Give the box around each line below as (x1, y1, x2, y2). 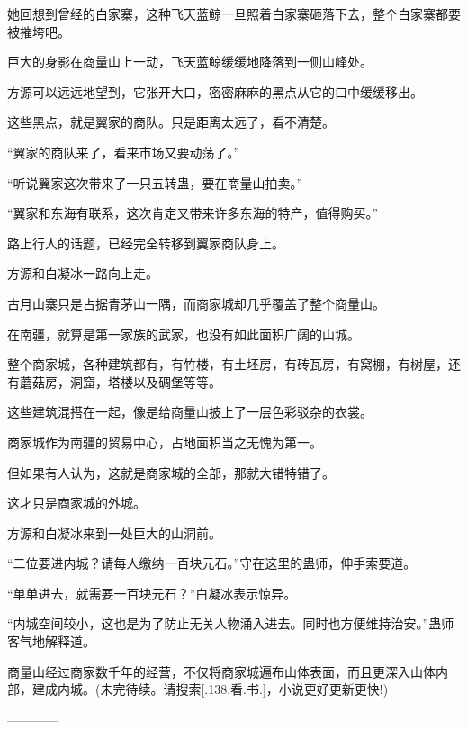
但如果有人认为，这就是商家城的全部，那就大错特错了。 (7, 463, 335, 481)
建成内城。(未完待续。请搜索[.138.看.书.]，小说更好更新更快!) (31, 679, 389, 698)
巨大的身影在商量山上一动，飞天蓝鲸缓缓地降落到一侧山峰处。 (7, 52, 373, 71)
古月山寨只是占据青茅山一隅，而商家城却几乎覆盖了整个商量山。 (7, 293, 385, 312)
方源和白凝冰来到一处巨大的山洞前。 (7, 523, 221, 542)
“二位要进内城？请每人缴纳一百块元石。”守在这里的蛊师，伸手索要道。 (7, 553, 417, 572)
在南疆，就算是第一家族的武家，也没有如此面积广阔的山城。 (7, 324, 360, 343)
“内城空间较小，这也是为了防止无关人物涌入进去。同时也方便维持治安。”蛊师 (7, 614, 454, 633)
